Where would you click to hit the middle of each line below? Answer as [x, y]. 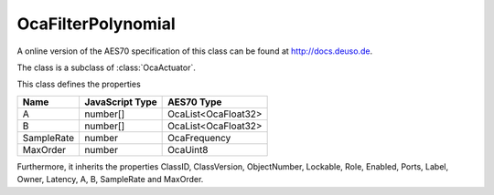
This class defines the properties [79, 84]
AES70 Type [195, 102]
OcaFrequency [199, 138]
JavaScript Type [121, 102]
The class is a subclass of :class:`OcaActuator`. [106, 67]
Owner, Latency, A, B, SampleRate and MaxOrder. [110, 180]
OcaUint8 [188, 149]
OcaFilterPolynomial [96, 24]
